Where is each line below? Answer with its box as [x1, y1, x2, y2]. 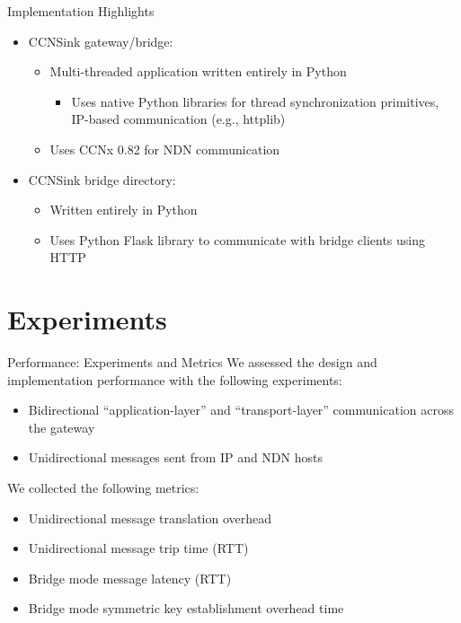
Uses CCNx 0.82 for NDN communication [49, 139, 280, 158]
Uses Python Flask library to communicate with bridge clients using [49, 230, 425, 249]
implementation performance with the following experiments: [7, 370, 342, 389]
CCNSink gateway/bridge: [28, 31, 173, 50]
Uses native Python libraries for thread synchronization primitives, [71, 92, 439, 110]
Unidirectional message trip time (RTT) [28, 539, 249, 557]
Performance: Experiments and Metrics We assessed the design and [7, 353, 377, 372]
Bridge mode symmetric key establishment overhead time [28, 599, 344, 618]
